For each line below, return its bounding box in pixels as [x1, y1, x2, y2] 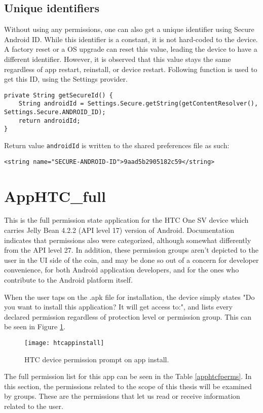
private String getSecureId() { [4, 91, 113, 99]
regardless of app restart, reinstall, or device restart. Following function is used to [4, 63, 257, 74]
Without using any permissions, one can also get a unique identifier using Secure [4, 24, 254, 35]
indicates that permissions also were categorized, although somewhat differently [4, 234, 251, 245]
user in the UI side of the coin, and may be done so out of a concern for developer [4, 254, 259, 265]
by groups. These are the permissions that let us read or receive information [4, 391, 240, 401]
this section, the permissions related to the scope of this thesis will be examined [4, 381, 252, 391]
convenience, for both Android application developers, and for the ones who [4, 264, 239, 275]
